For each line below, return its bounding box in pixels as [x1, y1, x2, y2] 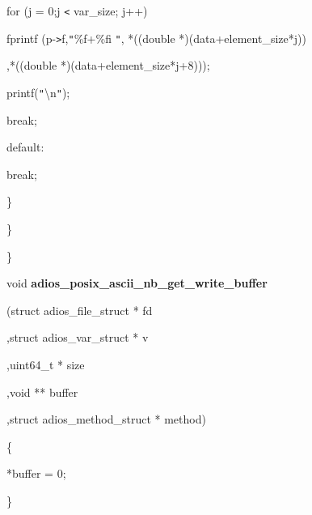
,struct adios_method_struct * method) [6, 411, 206, 428]
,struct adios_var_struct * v [6, 329, 149, 346]
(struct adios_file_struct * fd [6, 301, 153, 318]
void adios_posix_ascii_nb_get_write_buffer [6, 275, 268, 292]
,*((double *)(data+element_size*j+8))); [6, 57, 210, 74]
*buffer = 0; [6, 465, 66, 482]
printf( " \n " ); [6, 83, 70, 100]
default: [6, 138, 44, 155]
